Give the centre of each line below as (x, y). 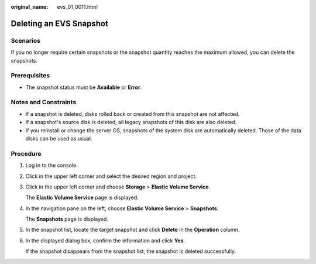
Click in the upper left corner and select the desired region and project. (111, 176)
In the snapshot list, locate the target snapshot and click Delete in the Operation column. (133, 230)
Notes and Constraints (44, 102)
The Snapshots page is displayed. (67, 219)
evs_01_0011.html (77, 7)
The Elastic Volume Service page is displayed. (82, 198)
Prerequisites (30, 76)
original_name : (30, 7)
